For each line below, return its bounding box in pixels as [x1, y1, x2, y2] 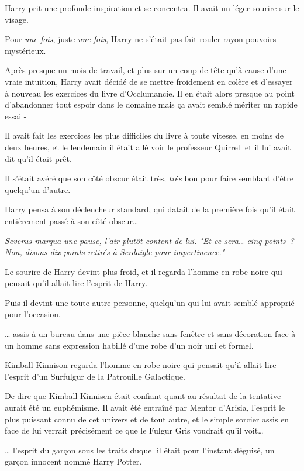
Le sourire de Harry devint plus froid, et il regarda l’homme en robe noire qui [5, 265, 282, 277]
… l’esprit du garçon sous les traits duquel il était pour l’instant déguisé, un [5, 444, 275, 456]
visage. [5, 13, 29, 25]
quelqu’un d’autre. [5, 183, 71, 195]
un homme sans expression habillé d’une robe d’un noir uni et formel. [5, 339, 254, 351]
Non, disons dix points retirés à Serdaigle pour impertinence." [5, 246, 225, 258]
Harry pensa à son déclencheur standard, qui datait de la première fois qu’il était [5, 203, 295, 215]
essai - [5, 109, 27, 122]
